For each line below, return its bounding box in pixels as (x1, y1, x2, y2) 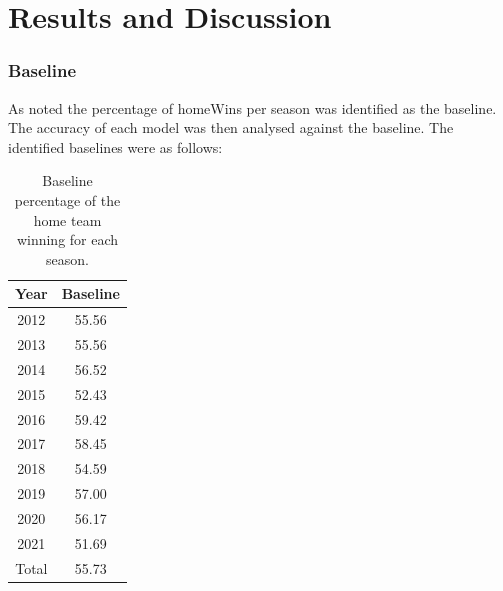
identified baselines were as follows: (8, 136, 223, 157)
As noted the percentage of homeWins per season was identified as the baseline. (8, 97, 497, 118)
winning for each (16, 229, 119, 250)
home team (33, 209, 102, 230)
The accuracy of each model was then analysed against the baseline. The (8, 117, 454, 138)
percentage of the (14, 189, 121, 210)
